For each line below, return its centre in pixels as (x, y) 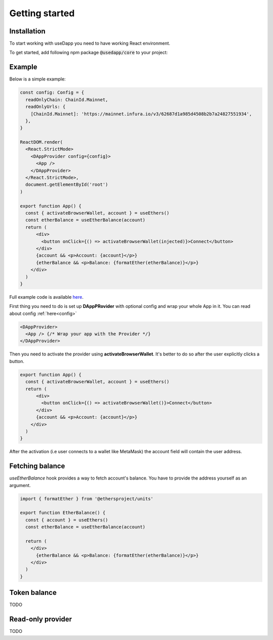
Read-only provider (41, 619)
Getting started (42, 13)
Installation (27, 31)
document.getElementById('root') (67, 185)
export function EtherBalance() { (63, 513)
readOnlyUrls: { (45, 107)
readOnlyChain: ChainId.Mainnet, (67, 99)
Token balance (33, 593)
